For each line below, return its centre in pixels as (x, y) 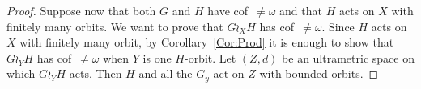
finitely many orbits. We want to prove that (115, 26)
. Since (338, 26)
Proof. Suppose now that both (81, 10)
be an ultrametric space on (348, 57)
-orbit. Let (210, 57)
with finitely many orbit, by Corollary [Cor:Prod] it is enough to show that (207, 42)
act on (229, 73)
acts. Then (96, 73)
